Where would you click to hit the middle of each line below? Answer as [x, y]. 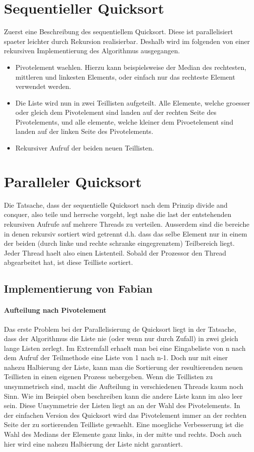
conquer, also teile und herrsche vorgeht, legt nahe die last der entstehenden [118, 214]
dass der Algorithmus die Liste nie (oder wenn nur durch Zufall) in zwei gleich [121, 338]
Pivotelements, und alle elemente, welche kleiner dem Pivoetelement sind [124, 121]
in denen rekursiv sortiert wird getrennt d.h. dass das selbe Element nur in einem [126, 233]
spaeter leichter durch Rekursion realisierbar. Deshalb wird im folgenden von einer [127, 41]
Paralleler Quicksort [73, 181]
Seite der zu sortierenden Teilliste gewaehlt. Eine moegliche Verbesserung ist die [124, 424]
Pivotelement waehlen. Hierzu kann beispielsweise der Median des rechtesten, [131, 67]
